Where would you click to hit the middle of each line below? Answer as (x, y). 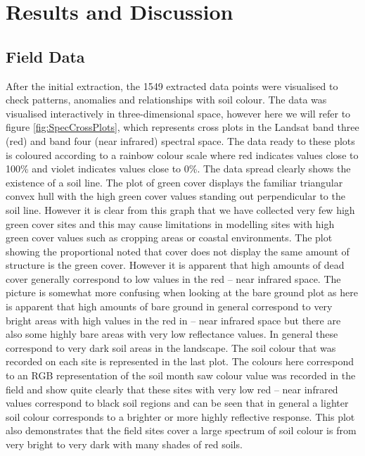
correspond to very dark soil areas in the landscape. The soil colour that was (171, 347)
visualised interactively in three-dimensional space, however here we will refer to (178, 113)
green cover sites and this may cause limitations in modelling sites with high (170, 223)
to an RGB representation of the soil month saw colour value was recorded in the (181, 375)
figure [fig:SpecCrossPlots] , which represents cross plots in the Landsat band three (182, 127)
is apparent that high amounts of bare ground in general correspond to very (169, 306)
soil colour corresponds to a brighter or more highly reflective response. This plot (180, 416)
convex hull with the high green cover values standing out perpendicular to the (175, 196)
